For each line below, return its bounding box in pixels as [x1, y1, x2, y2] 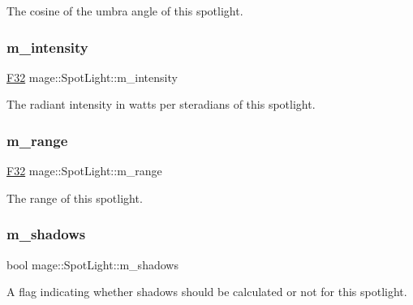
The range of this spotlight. [6, 189, 143, 206]
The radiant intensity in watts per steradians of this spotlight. [6, 96, 316, 113]
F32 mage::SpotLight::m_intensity [6, 68, 178, 85]
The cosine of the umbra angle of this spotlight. [6, 2, 243, 19]
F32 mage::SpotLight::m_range [6, 162, 162, 179]
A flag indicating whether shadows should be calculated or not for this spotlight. [6, 283, 407, 300]
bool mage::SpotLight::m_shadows [6, 256, 179, 273]
